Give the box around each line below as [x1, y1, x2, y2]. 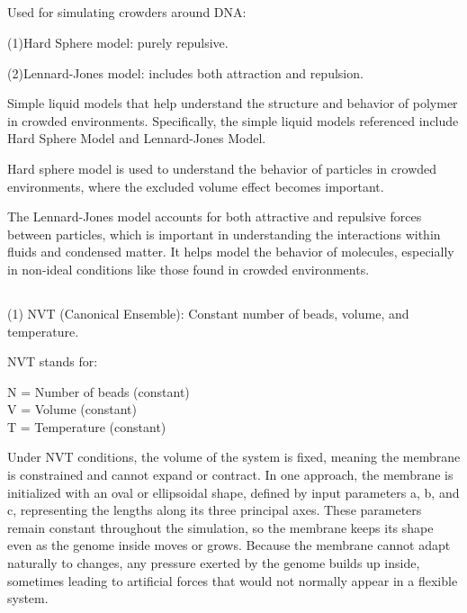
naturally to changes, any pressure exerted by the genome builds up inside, [7, 554, 420, 572]
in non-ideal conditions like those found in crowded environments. [7, 259, 370, 278]
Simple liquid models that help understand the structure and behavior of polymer [7, 94, 458, 113]
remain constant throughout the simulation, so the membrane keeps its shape [7, 518, 434, 536]
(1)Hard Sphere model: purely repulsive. [7, 32, 229, 51]
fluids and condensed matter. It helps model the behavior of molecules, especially [7, 242, 454, 261]
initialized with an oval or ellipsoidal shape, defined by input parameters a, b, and [7, 482, 460, 501]
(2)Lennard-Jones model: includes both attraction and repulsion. [7, 63, 364, 82]
